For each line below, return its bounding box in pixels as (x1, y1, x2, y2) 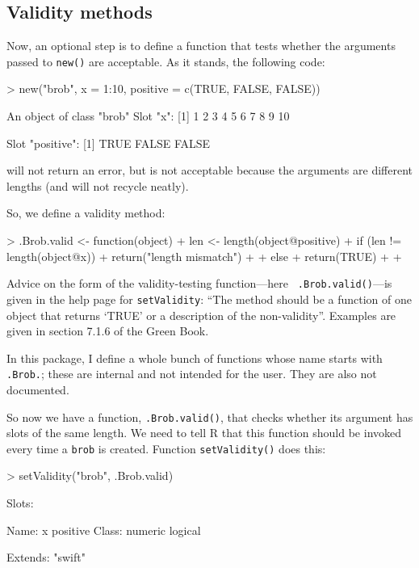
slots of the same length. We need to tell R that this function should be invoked (6, 424, 402, 441)
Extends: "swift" (6, 549, 86, 566)
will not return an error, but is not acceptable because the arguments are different (6, 162, 413, 179)
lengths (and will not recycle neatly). (6, 177, 189, 194)
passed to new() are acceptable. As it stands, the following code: (6, 53, 325, 69)
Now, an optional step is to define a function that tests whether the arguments (6, 37, 396, 54)
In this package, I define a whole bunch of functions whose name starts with (6, 349, 383, 366)
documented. (6, 381, 69, 398)
